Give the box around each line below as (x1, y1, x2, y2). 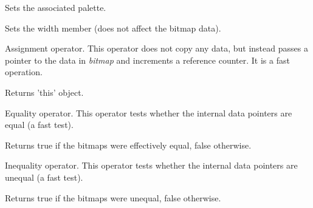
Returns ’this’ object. (5, 86, 84, 98)
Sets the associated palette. (5, 1, 106, 13)
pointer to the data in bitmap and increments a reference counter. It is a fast (5, 53, 290, 66)
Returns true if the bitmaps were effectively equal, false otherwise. (5, 138, 252, 151)
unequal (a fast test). (5, 170, 83, 183)
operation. (5, 65, 43, 78)
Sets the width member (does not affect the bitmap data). (5, 21, 221, 34)
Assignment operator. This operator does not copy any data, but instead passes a (5, 42, 308, 55)
